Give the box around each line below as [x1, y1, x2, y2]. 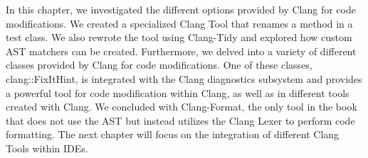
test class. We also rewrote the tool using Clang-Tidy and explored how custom [6, 30, 352, 45]
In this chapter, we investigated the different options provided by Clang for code [6, 2, 356, 16]
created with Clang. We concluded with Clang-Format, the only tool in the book [6, 99, 357, 114]
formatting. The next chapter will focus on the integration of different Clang [6, 127, 340, 142]
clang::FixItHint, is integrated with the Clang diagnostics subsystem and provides [6, 71, 362, 86]
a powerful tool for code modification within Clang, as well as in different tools [6, 85, 349, 100]
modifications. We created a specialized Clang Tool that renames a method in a [6, 16, 353, 30]
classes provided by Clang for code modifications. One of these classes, [6, 57, 312, 72]
